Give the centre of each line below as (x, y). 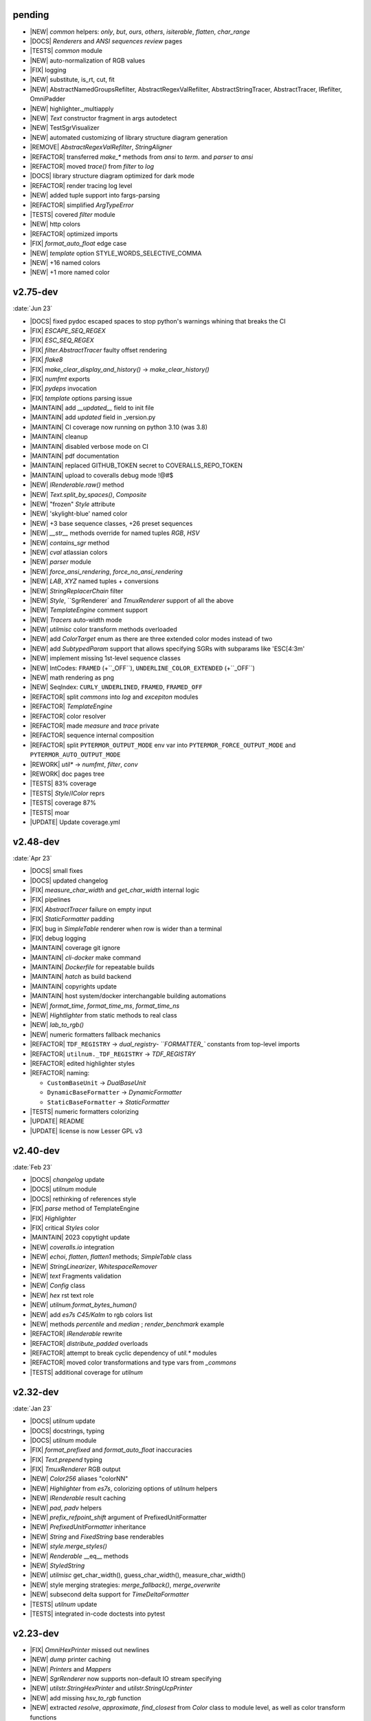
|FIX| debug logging (58, 938)
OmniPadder (48, 99)
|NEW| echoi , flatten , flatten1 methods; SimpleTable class (111, 1257)
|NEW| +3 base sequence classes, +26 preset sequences (111, 523)
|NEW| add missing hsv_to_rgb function (86, 1698)
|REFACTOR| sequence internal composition (92, 735)
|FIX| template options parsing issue (81, 398)
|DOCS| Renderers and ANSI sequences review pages (106, 41)
